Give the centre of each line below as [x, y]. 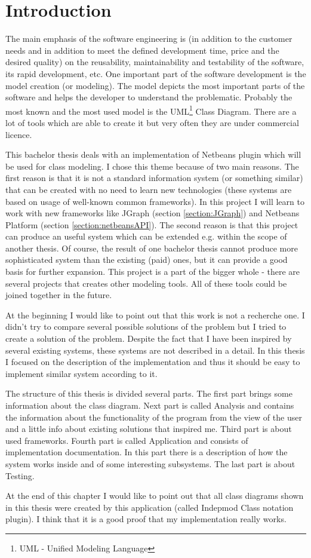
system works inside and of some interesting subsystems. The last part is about [150, 463]
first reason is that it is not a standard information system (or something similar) [154, 178]
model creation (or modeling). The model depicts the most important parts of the [155, 85]
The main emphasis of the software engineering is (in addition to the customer [149, 39]
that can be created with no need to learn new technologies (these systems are [149, 189]
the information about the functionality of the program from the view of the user [154, 417]
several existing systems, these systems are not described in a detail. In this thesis [155, 350]
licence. [19, 134]
